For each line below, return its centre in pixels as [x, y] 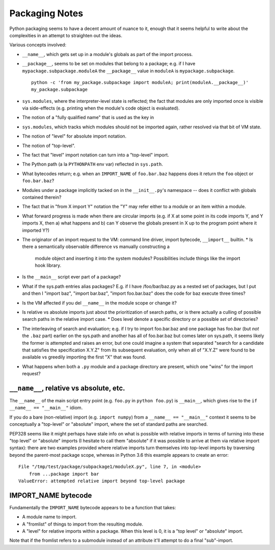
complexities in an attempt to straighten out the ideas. [66, 35]
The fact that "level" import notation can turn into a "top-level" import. [95, 155]
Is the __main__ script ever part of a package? [72, 277]
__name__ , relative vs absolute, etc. [67, 388]
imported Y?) [36, 230]
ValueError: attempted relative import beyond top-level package [102, 481]
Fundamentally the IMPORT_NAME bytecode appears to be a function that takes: [93, 507]
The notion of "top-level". [49, 146]
